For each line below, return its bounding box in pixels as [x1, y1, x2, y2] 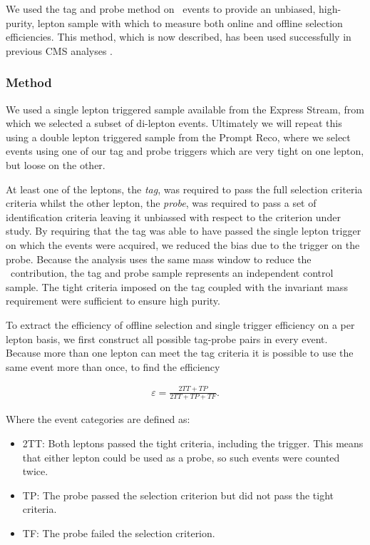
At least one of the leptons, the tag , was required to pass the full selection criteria [6, 181, 363, 196]
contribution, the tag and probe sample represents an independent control [10, 265, 334, 280]
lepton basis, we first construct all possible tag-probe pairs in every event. [6, 331, 328, 346]
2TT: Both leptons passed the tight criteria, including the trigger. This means [22, 436, 364, 451]
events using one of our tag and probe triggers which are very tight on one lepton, [6, 143, 364, 158]
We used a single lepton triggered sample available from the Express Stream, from [6, 101, 364, 116]
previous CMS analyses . [6, 43, 113, 58]
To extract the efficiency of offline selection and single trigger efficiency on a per [6, 317, 355, 332]
